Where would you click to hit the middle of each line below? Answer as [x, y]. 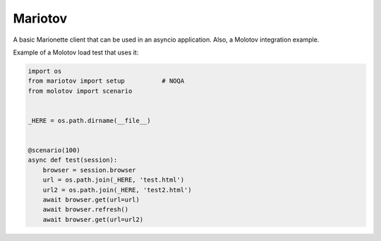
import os [45, 71]
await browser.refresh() [86, 210]
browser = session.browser [90, 170]
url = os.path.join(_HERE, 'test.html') [114, 180]
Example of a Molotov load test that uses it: [76, 52]
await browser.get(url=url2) [93, 219]
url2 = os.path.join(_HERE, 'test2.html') [117, 190]
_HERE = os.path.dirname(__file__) [89, 120]
